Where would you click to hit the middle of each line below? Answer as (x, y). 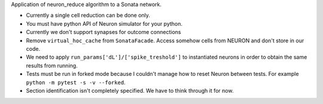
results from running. (52, 65)
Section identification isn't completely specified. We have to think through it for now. (130, 90)
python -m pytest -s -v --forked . (76, 82)
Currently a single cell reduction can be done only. (88, 16)
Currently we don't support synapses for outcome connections (103, 32)
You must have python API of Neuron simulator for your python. (104, 23)
